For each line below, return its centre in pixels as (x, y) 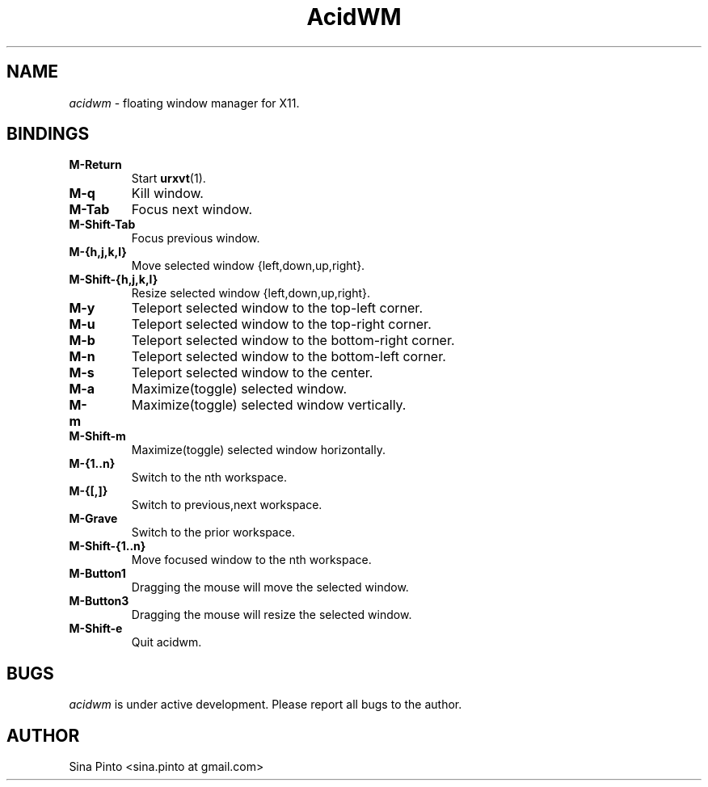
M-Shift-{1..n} (107, 546)
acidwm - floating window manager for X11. (184, 103)
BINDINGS (48, 134)
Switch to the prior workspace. (213, 532)
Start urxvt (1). (169, 179)
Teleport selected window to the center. (252, 373)
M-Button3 (99, 601)
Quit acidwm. (166, 642)
